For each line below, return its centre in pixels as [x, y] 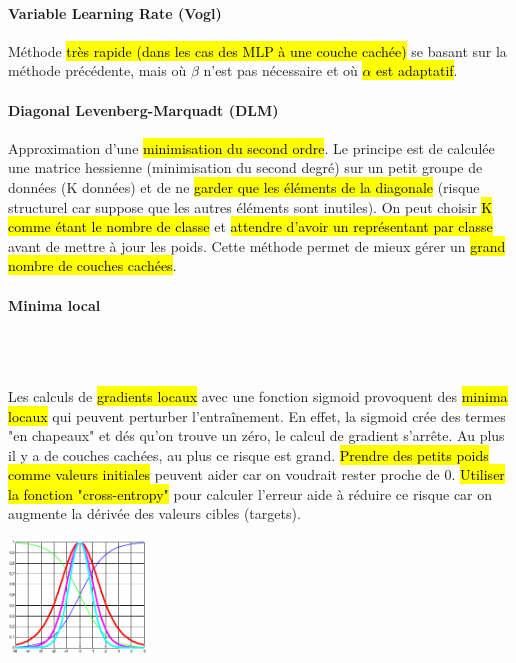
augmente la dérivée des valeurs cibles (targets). [154, 513]
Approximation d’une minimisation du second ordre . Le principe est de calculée [251, 147]
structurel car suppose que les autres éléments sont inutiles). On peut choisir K [250, 206]
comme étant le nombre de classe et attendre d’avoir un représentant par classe [250, 226]
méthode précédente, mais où [97, 70]
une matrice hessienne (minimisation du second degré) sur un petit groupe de [245, 167]
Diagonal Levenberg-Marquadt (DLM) [143, 109]
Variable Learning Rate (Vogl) [115, 12]
